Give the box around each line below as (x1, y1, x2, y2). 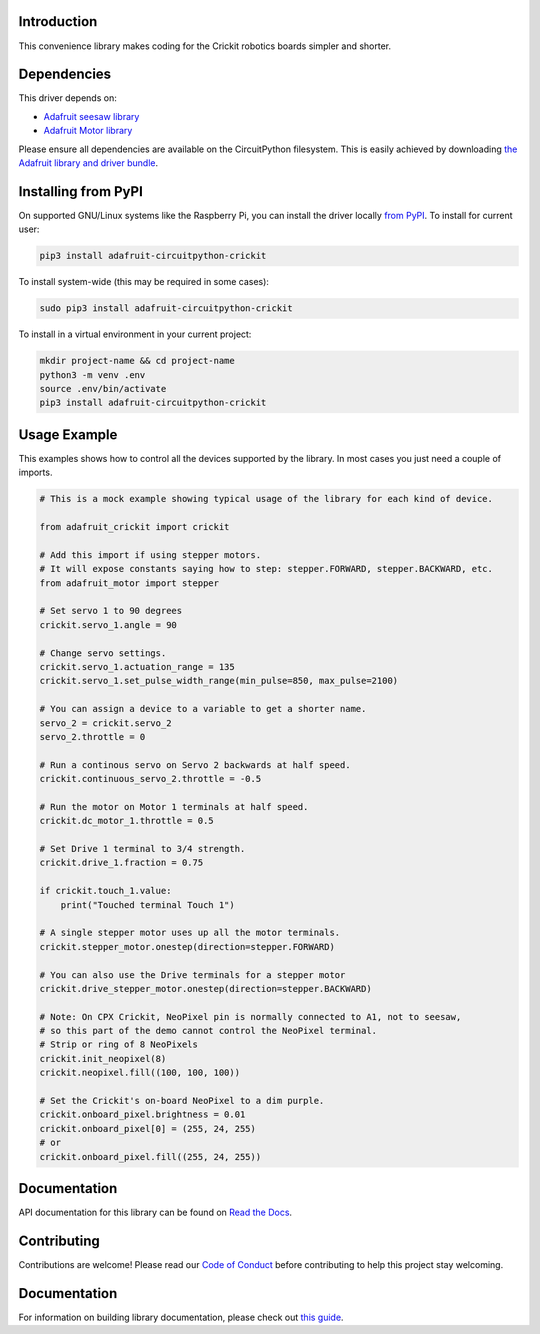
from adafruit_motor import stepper (39, 577, 220, 589)
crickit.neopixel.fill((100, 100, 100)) (39, 1067, 240, 1079)
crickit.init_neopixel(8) (39, 1053, 167, 1064)
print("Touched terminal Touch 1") (60, 899, 235, 910)
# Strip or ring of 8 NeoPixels (39, 1039, 199, 1050)
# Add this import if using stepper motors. (39, 549, 262, 560)
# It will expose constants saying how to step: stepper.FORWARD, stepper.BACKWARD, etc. (39, 563, 494, 575)
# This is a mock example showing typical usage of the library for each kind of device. (39, 493, 494, 505)
